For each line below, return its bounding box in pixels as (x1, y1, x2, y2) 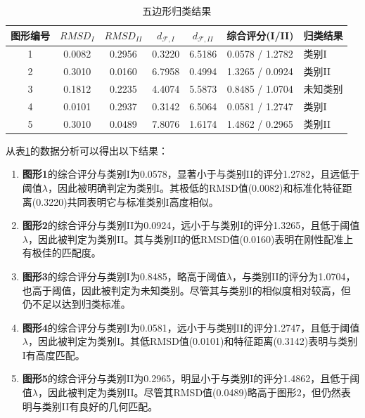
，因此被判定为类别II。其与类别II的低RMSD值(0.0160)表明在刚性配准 (27, 231, 344, 246)
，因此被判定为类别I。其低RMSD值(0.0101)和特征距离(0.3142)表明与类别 (27, 334, 358, 348)
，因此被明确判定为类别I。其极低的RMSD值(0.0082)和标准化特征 (47, 180, 342, 195)
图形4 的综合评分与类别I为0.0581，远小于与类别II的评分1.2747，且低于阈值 (22, 320, 360, 334)
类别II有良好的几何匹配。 (41, 398, 158, 413)
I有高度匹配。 (22, 347, 85, 362)
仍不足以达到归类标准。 (22, 296, 131, 311)
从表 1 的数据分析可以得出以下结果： (6, 143, 168, 157)
